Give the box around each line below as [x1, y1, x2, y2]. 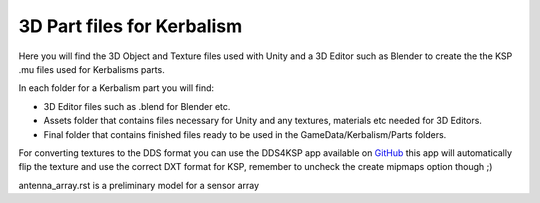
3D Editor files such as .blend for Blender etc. [43, 100, 231, 112]
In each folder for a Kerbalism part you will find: [18, 82, 215, 94]
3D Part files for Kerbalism [18, 15, 243, 37]
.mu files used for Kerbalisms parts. [18, 63, 165, 75]
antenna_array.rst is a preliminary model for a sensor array [18, 179, 260, 191]
